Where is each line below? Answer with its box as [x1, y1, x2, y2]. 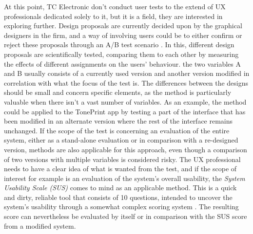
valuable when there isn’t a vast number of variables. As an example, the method [4, 96, 247, 107]
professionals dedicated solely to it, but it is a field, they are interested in [4, 11, 223, 21]
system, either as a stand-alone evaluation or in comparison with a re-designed [4, 135, 238, 145]
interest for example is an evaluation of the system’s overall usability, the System [4, 173, 245, 183]
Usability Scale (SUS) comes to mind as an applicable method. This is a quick [4, 182, 237, 193]
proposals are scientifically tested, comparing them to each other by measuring [4, 49, 239, 59]
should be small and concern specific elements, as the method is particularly [4, 87, 232, 97]
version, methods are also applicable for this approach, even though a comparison [4, 144, 247, 154]
